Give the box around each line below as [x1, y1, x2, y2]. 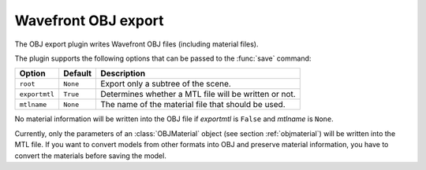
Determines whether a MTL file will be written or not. [99, 89, 296, 100]
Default [63, 68, 92, 79]
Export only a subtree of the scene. [99, 79, 232, 90]
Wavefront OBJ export [14, 12, 165, 29]
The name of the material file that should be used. [99, 99, 286, 110]
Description [99, 68, 146, 79]
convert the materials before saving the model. [14, 150, 167, 161]
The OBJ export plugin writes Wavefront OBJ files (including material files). [14, 39, 259, 49]
